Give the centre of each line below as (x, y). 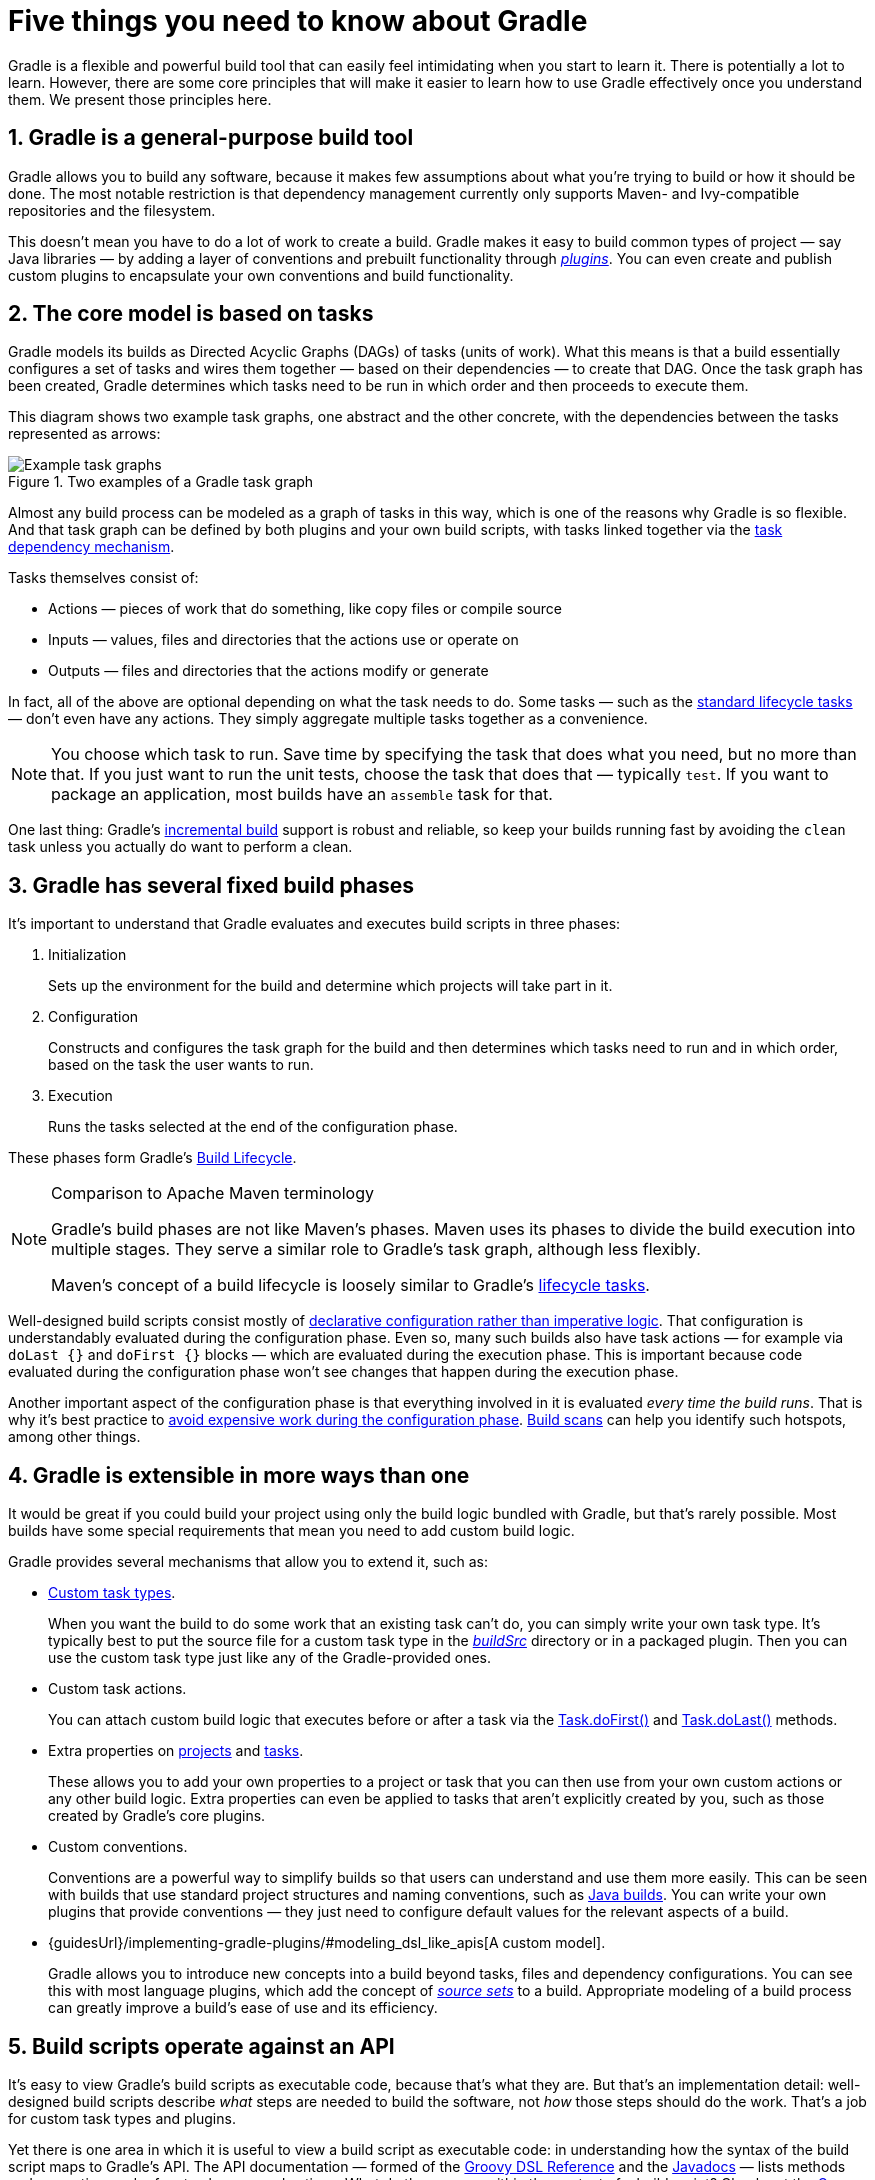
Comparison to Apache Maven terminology (212, 1193)
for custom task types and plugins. (122, 2118)
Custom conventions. (118, 1847)
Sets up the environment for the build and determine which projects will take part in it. (330, 986)
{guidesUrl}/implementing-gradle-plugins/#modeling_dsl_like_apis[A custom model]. (327, 1943)
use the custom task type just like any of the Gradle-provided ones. (270, 1658)
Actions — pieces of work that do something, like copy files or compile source (305, 609)
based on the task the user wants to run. (181, 1065)
